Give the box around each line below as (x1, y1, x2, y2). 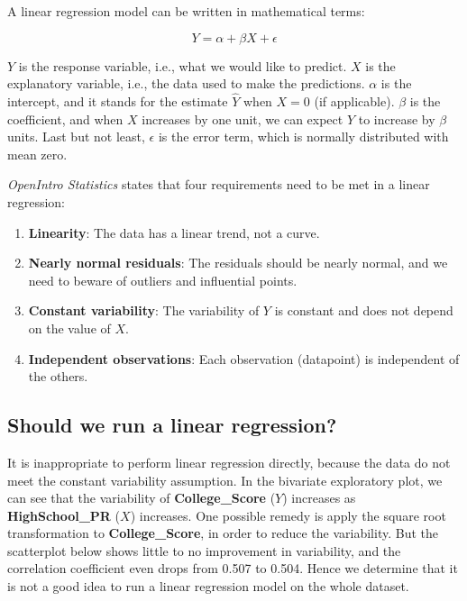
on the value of (28, 318, 111, 337)
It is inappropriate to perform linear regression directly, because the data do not (7, 452, 451, 471)
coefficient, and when (7, 109, 124, 128)
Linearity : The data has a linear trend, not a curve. (28, 223, 320, 241)
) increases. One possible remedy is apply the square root (130, 505, 446, 524)
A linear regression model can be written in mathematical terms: (7, 2, 365, 20)
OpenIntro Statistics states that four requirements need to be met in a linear (7, 175, 430, 194)
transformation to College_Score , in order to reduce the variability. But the (7, 524, 438, 542)
